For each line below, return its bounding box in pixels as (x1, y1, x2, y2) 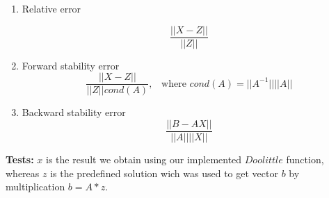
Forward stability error (22, 58, 120, 72)
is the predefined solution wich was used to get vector (50, 165, 278, 180)
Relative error (22, 1, 81, 15)
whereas (6, 165, 40, 180)
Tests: (6, 151, 34, 166)
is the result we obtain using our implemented (46, 151, 242, 166)
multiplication (6, 179, 65, 194)
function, (286, 151, 324, 166)
